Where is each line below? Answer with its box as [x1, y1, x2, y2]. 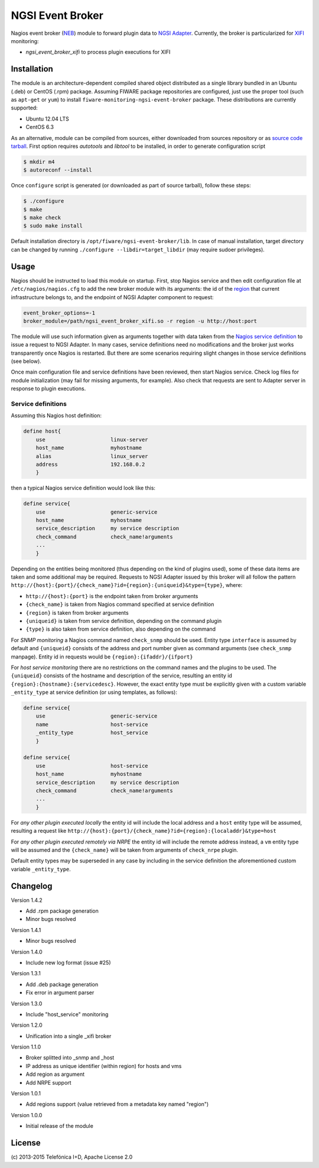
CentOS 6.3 [25, 124, 54, 131]
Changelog [11, 881, 53, 891]
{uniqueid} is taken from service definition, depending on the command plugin [25, 617, 222, 624]
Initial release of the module [25, 1122, 94, 1130]
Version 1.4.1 [11, 926, 41, 933]
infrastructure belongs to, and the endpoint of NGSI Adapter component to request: [11, 293, 214, 301]
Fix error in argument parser [25, 989, 95, 996]
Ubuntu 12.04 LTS [25, 115, 69, 122]
